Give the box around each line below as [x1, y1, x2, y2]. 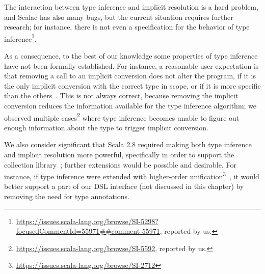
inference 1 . [4, 32, 37, 44]
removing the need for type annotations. [4, 191, 129, 202]
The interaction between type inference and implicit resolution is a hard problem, [4, 2, 258, 12]
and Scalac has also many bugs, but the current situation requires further [4, 11, 233, 22]
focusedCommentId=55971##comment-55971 [16, 226, 160, 236]
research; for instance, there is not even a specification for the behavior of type [4, 21, 250, 32]
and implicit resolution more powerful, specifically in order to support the [4, 149, 234, 160]
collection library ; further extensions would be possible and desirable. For [4, 159, 236, 170]
